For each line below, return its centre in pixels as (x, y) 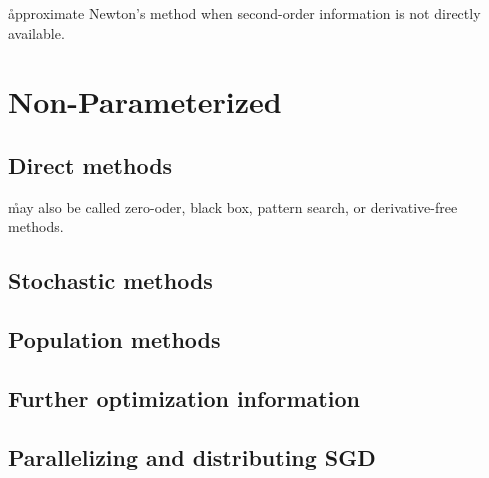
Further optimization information (184, 397)
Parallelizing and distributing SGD (192, 456)
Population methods (114, 339)
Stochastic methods (110, 280)
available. (36, 32)
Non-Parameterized (145, 101)
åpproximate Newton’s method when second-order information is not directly (244, 13)
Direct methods (90, 164)
